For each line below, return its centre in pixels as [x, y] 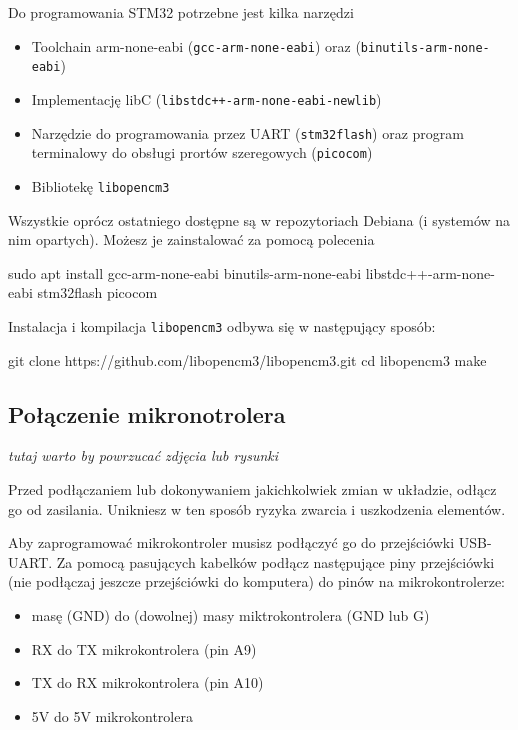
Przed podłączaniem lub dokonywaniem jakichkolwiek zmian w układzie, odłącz [252, 488]
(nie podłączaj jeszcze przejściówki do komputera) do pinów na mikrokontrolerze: [256, 581]
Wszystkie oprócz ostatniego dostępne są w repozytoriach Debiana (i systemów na [259, 219]
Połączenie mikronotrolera [147, 413]
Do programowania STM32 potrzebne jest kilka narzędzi [181, 12]
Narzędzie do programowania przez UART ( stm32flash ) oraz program [247, 132]
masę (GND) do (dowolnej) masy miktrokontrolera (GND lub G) [230, 614]
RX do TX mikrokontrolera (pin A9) [144, 648]
